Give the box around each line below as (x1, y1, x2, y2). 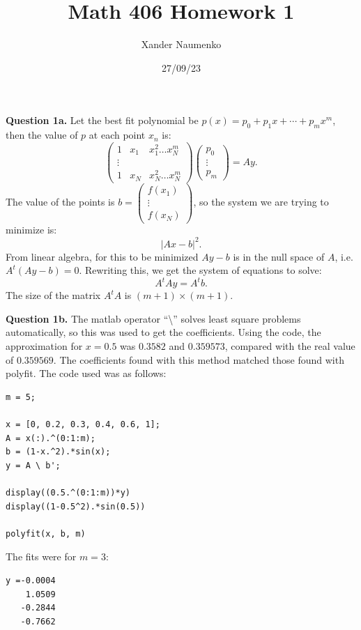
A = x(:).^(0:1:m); (6, 433, 95, 443)
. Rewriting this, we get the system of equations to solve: (79, 263, 322, 277)
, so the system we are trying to (193, 194, 329, 209)
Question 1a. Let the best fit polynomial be (6, 113, 199, 128)
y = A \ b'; (6, 460, 61, 470)
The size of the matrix (6, 288, 101, 302)
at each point (89, 128, 146, 142)
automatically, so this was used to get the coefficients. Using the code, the (6, 325, 321, 339)
